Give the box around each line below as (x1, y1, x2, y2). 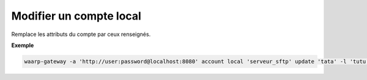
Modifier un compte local (11, 9, 142, 23)
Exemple (11, 42, 34, 49)
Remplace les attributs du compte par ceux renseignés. (11, 31, 151, 38)
